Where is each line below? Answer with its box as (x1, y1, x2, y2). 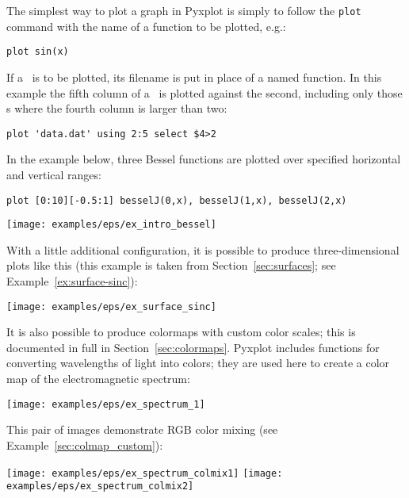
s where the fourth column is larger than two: (6, 100, 227, 117)
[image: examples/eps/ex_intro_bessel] (6, 219, 216, 231)
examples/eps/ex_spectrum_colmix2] (6, 481, 194, 492)
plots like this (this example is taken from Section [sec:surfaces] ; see (6, 257, 336, 274)
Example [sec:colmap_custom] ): (6, 436, 163, 453)
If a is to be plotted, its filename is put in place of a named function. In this (6, 68, 382, 85)
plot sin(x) (6, 46, 69, 58)
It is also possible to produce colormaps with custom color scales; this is (6, 324, 356, 340)
